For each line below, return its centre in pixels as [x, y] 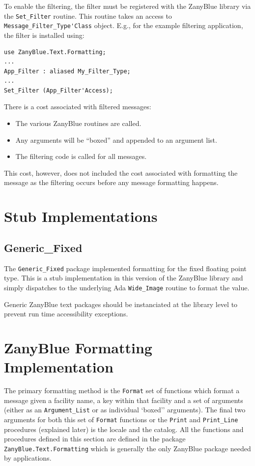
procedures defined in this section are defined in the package [95, 439]
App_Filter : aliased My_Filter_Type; [67, 71]
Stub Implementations [81, 216]
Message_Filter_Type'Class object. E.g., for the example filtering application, [124, 25]
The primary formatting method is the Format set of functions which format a [122, 390]
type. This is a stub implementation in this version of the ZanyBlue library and [124, 278]
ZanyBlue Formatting [78, 347]
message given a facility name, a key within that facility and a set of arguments [124, 400]
